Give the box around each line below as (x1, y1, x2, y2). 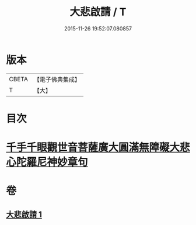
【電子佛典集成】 (33, 75, 80, 84)
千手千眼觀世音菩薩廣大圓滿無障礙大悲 (6, 141, 191, 154)
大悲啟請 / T (69, 5, 127, 19)
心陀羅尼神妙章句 (6, 155, 89, 169)
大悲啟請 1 (6, 209, 43, 219)
